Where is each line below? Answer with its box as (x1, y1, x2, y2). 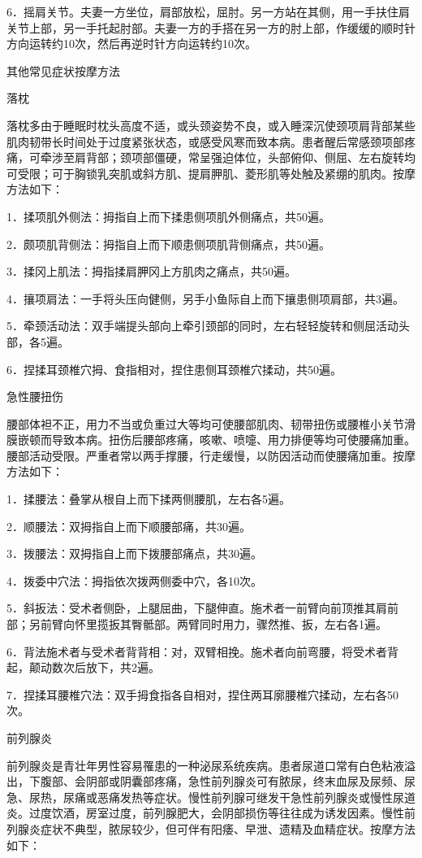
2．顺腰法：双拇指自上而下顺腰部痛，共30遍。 (6, 517, 251, 534)
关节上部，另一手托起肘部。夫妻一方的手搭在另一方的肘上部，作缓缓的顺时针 (6, 19, 416, 36)
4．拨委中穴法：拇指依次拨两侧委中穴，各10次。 (6, 572, 262, 589)
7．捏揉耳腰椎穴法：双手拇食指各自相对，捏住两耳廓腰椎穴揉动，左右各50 (6, 686, 398, 703)
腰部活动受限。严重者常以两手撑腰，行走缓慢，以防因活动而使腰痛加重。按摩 (6, 446, 416, 464)
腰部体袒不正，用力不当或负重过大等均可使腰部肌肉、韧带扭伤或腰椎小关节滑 (6, 415, 416, 432)
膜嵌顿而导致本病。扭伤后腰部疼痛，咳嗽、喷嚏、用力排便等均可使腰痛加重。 (6, 431, 416, 448)
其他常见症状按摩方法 (6, 62, 120, 79)
